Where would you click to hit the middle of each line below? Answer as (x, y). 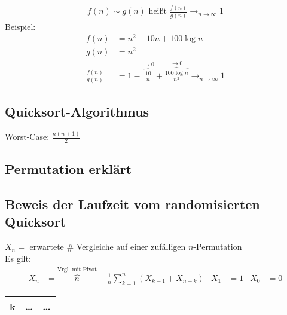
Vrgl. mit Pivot (77, 270)
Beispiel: (20, 26)
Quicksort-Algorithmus (77, 111)
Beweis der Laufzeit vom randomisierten (132, 204)
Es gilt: (18, 258)
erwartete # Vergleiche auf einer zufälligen (108, 247)
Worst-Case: (27, 137)
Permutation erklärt (68, 169)
